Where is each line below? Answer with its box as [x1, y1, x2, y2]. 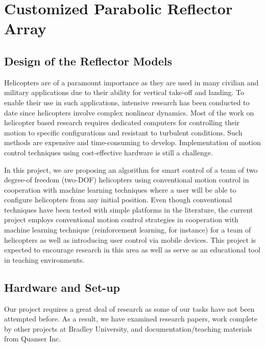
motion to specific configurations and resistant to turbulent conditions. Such [4, 127, 243, 137]
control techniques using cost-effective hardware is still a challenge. [4, 147, 213, 157]
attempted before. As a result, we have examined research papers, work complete [4, 313, 257, 324]
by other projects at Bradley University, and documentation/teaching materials [4, 323, 252, 334]
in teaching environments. [4, 254, 85, 265]
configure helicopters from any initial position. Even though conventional [4, 194, 232, 205]
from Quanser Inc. [4, 333, 61, 344]
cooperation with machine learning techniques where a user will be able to [4, 184, 236, 195]
